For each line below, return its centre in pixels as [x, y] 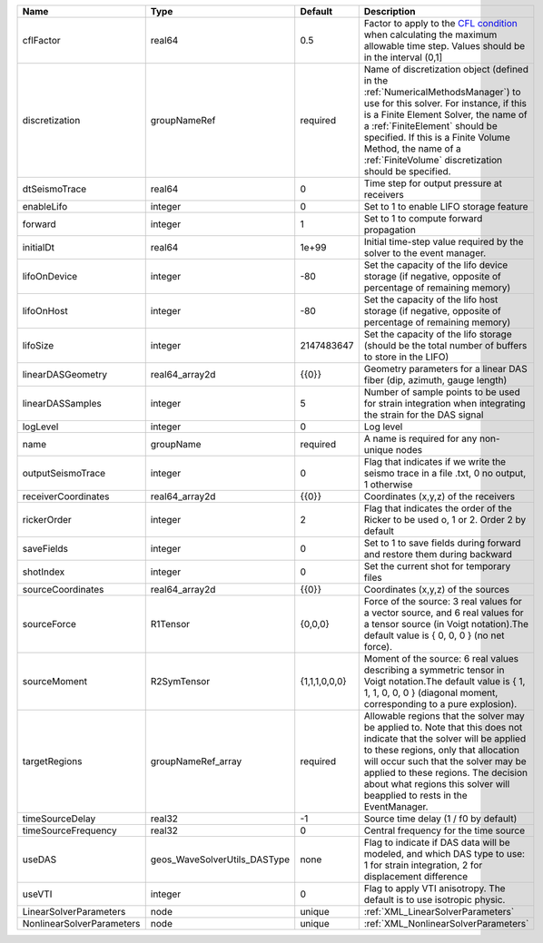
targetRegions [52, 761]
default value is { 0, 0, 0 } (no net [434, 635]
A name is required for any [420, 438]
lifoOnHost [45, 311]
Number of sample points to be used [442, 392]
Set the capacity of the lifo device [436, 265]
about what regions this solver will [437, 784]
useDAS [39, 860]
